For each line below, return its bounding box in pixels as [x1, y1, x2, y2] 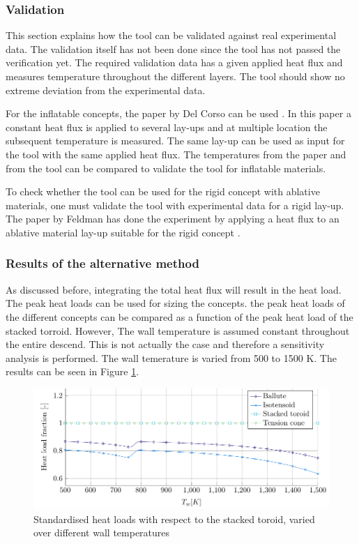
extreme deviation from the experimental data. [6, 82, 206, 97]
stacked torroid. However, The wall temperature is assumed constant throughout [6, 323, 350, 338]
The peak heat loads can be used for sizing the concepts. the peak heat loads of [6, 296, 345, 310]
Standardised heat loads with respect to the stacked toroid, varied [33, 511, 315, 526]
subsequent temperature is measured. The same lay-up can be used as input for [6, 133, 345, 148]
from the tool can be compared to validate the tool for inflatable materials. [6, 160, 326, 175]
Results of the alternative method [6, 255, 199, 272]
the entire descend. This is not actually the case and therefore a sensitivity [6, 337, 325, 352]
